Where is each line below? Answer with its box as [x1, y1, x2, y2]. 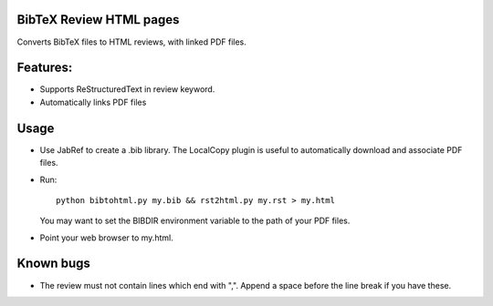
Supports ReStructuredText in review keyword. [39, 84, 215, 95]
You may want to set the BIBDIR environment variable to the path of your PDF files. [39, 215, 351, 227]
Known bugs [16, 256, 91, 271]
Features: [16, 60, 73, 76]
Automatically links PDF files [39, 97, 147, 107]
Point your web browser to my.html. [39, 232, 173, 243]
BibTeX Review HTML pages [16, 12, 180, 27]
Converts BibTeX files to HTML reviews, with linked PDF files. [16, 36, 246, 47]
